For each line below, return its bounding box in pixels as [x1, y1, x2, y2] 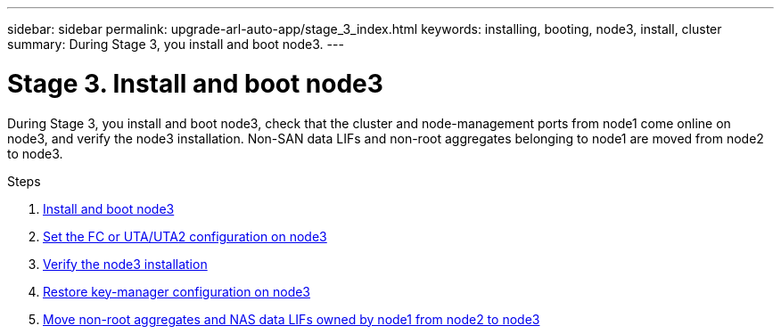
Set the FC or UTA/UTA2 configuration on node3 [43, 228, 327, 244]
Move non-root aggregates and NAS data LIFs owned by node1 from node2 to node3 [43, 311, 540, 327]
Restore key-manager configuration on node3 [43, 283, 311, 299]
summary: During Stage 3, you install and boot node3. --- [7, 37, 344, 52]
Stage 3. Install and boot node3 [7, 68, 383, 99]
